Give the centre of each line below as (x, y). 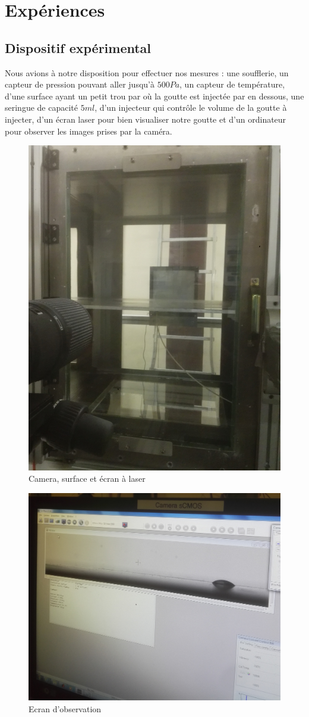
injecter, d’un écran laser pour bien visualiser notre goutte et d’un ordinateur (146, 119)
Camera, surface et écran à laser (87, 478)
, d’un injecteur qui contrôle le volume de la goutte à (191, 107)
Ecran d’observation (65, 708)
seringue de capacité (41, 107)
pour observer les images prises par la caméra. (89, 131)
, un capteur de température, (232, 84)
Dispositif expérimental (78, 47)
